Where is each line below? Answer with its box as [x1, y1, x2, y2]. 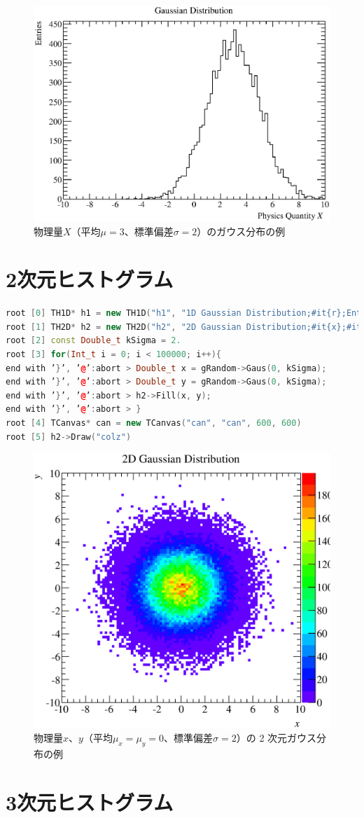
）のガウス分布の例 [197, 223, 286, 238]
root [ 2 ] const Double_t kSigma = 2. [6, 335, 181, 346]
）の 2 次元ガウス [236, 730, 317, 745]
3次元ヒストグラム [6, 787, 174, 816]
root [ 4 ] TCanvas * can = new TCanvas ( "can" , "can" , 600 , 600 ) [6, 418, 302, 428]
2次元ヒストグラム [6, 265, 174, 293]
